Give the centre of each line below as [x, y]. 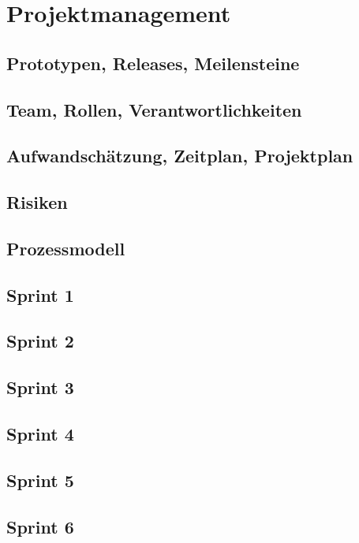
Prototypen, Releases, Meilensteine [153, 63]
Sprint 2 [40, 341]
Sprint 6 [40, 526]
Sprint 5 [40, 480]
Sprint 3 [40, 387]
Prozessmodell [66, 248]
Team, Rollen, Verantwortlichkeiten [154, 109]
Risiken [37, 202]
